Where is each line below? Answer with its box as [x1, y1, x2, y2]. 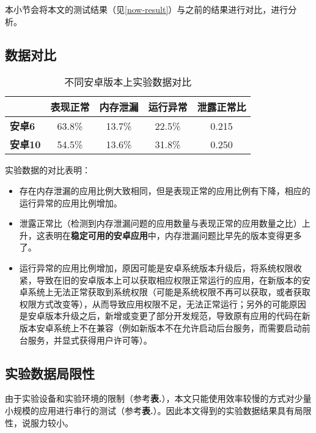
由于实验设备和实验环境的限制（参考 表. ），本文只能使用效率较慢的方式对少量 [5, 392, 312, 405]
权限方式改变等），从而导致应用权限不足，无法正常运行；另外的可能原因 [19, 297, 306, 310]
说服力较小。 [21, 416, 73, 429]
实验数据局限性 [5, 363, 95, 382]
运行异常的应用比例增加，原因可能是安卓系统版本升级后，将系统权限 [19, 261, 293, 274]
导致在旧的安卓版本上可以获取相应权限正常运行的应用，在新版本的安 [36, 273, 310, 286]
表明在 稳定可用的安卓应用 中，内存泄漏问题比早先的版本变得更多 [45, 228, 302, 241]
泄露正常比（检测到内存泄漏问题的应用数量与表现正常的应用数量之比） [19, 217, 302, 230]
